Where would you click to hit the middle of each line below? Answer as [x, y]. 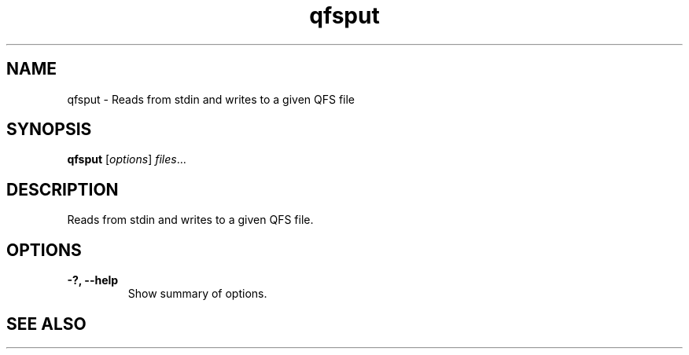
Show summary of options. [197, 294]
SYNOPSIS [49, 130]
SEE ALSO [46, 324]
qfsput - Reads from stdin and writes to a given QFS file [211, 99]
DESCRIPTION [63, 189]
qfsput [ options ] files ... [127, 159]
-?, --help [93, 280]
